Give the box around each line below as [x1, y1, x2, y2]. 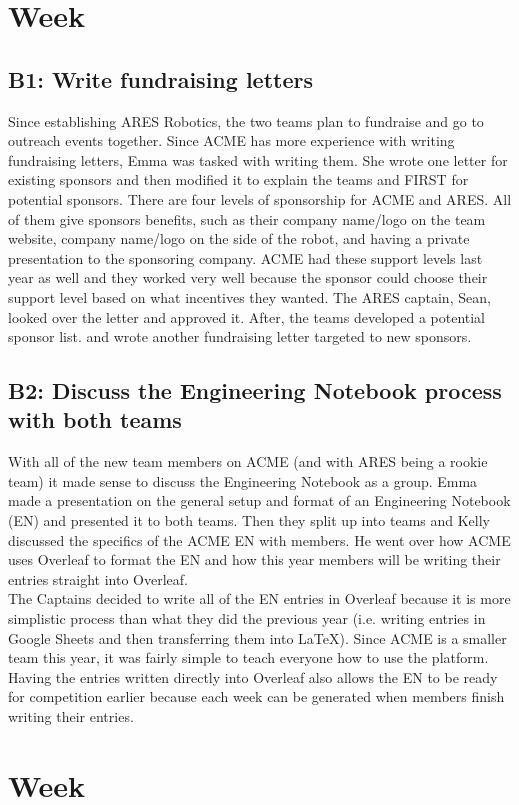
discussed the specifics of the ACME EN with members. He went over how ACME [8, 529, 511, 550]
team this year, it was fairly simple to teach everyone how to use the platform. [8, 647, 489, 668]
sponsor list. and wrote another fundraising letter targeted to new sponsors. [8, 326, 472, 347]
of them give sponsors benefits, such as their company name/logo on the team [8, 208, 486, 229]
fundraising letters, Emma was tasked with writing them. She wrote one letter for [8, 149, 508, 170]
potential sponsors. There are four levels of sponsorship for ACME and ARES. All [8, 188, 512, 209]
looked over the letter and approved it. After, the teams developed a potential [8, 306, 486, 327]
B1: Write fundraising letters [8, 63, 313, 94]
